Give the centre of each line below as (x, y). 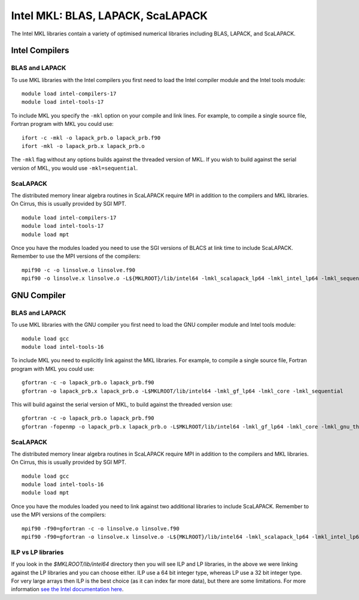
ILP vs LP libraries (37, 552)
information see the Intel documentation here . (67, 589)
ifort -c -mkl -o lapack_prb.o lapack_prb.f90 (91, 138)
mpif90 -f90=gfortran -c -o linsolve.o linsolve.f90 (101, 528)
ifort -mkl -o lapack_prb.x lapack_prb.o (83, 146)
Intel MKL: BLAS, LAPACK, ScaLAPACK (109, 16)
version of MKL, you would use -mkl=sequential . (74, 168)
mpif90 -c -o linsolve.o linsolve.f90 (79, 270)
